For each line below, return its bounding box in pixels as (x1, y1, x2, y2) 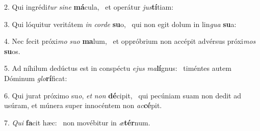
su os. (4, 45, 20, 56)
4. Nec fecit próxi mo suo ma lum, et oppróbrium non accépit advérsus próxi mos (4, 36, 256, 46)
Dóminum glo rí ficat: (4, 72, 67, 83)
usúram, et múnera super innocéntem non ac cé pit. (4, 100, 162, 111)
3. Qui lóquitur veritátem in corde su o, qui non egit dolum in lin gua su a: (4, 18, 237, 29)
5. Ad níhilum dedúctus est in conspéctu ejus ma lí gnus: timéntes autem (4, 63, 231, 73)
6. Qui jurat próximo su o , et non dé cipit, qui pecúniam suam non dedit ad (4, 90, 241, 100)
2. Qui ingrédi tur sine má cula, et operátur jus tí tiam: (4, 2, 174, 12)
